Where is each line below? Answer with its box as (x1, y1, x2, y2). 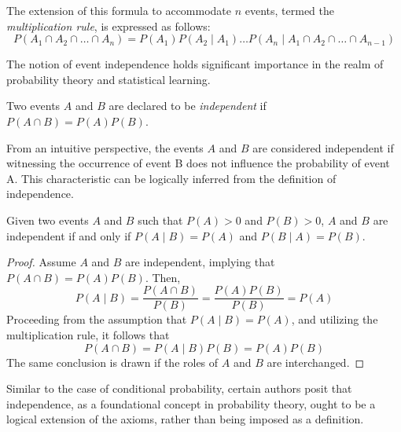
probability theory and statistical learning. (6, 71, 211, 87)
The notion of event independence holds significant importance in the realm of (6, 56, 384, 72)
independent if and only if (6, 227, 131, 243)
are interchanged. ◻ (267, 353, 365, 370)
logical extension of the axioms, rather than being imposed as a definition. (6, 411, 364, 427)
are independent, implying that (125, 254, 275, 270)
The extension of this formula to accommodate (6, 2, 232, 18)
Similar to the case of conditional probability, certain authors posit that (6, 380, 352, 397)
